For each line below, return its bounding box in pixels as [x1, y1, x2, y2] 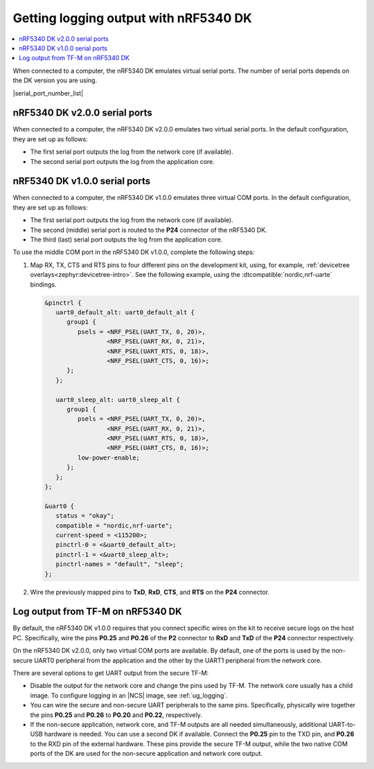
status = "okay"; [55, 512, 114, 520]
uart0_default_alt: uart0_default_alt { [55, 308, 195, 316]
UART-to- [328, 720, 356, 728]
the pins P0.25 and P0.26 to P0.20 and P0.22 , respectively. [30, 710, 202, 719]
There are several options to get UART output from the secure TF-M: [12, 669, 209, 677]
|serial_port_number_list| [12, 89, 84, 97]
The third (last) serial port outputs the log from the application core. [30, 235, 223, 244]
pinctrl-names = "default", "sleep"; [55, 561, 184, 568]
